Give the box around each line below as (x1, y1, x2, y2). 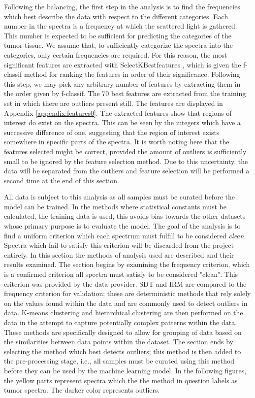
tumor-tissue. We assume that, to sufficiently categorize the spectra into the (4, 40, 233, 50)
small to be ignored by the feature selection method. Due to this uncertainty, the (4, 156, 248, 166)
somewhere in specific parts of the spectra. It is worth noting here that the (4, 136, 229, 147)
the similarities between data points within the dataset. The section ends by (4, 336, 233, 347)
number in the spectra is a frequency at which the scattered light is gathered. (4, 21, 237, 31)
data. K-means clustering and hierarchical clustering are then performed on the (4, 307, 243, 318)
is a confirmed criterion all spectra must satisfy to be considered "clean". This (4, 269, 238, 279)
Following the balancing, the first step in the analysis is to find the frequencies (4, 1, 240, 11)
